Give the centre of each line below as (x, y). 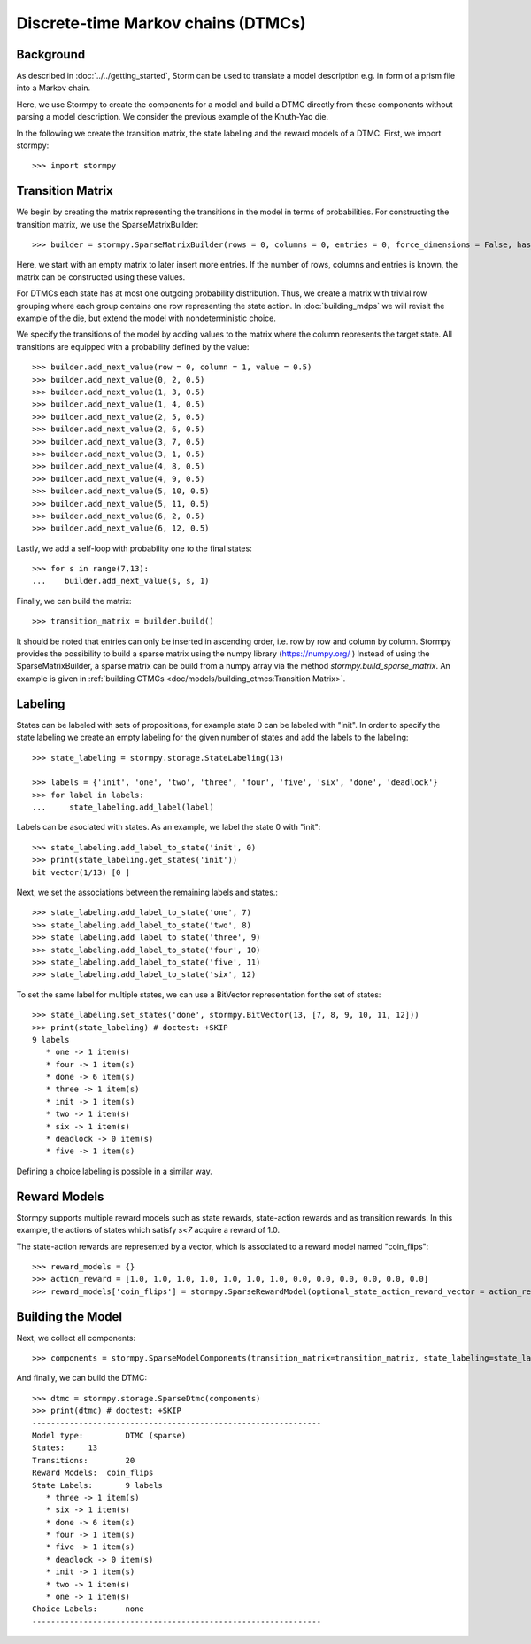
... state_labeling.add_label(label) (123, 807)
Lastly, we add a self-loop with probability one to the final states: (134, 548)
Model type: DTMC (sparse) (109, 1435)
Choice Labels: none (88, 1609)
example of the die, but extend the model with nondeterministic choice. (146, 318)
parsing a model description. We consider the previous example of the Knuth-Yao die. (173, 117)
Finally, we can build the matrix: (74, 601)
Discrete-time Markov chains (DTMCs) (161, 23)
